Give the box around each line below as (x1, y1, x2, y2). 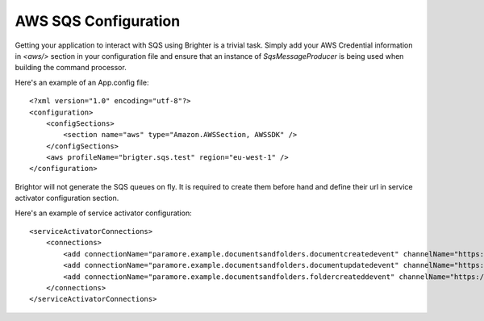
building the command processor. (15, 63, 127, 73)
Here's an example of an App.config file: (15, 77, 149, 87)
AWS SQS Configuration (15, 12, 181, 30)
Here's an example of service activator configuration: (15, 208, 193, 218)
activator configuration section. (15, 194, 119, 203)
